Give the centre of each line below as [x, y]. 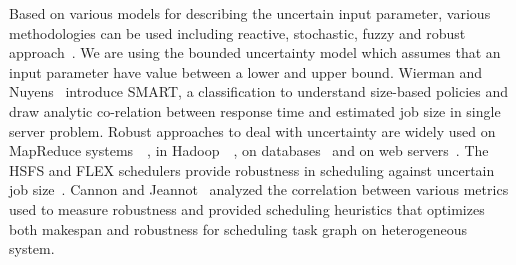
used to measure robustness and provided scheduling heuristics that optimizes [247, 208]
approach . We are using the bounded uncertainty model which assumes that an [255, 52]
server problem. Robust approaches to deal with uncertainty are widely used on [252, 130]
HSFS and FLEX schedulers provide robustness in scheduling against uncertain [252, 169]
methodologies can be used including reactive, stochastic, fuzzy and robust [237, 32]
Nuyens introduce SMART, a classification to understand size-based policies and [258, 91]
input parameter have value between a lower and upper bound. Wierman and [246, 71]
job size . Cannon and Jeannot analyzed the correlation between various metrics [259, 189]
